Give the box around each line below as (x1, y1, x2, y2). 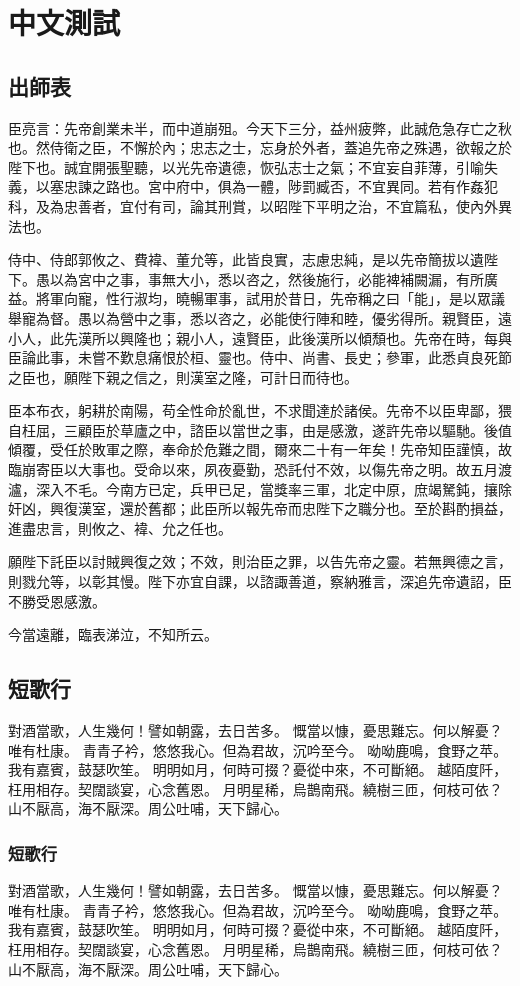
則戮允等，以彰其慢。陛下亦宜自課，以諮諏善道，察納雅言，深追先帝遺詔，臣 (8, 571, 512, 592)
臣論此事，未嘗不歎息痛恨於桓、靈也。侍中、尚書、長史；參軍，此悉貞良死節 (8, 347, 512, 368)
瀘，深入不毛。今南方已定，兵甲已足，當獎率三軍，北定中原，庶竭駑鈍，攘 (8, 478, 498, 499)
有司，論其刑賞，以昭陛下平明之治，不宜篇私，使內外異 (147, 195, 512, 216)
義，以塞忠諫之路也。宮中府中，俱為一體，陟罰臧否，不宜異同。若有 (8, 176, 456, 197)
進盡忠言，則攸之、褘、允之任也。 (8, 517, 232, 538)
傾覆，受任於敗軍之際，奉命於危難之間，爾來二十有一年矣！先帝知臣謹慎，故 (8, 439, 512, 460)
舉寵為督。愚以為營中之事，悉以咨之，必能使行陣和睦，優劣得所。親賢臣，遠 (8, 307, 512, 328)
